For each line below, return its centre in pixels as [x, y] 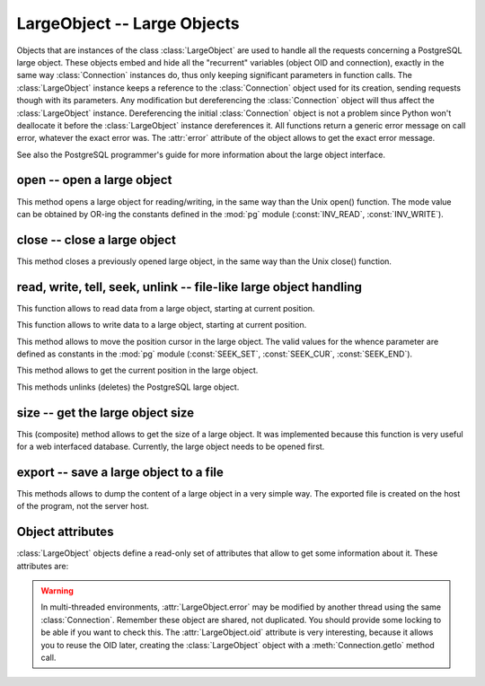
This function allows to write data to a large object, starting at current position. [162, 325]
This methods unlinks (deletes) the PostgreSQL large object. [128, 387]
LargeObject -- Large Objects [128, 23]
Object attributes [65, 532]
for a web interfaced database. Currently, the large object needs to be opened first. [171, 447]
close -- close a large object [97, 239]
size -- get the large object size [106, 413]
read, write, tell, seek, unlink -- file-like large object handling [190, 287]
